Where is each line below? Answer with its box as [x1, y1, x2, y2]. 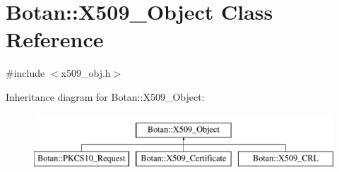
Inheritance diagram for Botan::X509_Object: [6, 89, 205, 104]
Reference [6, 25, 104, 54]
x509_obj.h [61, 66, 111, 80]
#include [6, 66, 45, 80]
